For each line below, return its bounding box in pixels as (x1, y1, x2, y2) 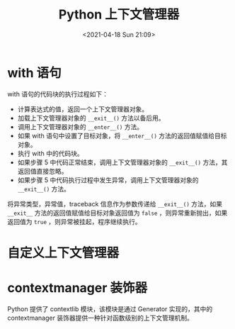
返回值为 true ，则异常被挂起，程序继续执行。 (7, 217, 142, 225)
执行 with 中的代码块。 (17, 149, 84, 157)
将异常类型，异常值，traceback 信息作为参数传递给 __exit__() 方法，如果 (7, 199, 223, 208)
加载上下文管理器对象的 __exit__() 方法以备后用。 (17, 113, 165, 122)
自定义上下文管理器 (7, 245, 120, 261)
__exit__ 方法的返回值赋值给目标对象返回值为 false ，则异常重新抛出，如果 (7, 208, 228, 217)
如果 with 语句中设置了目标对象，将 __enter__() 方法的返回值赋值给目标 (17, 131, 228, 140)
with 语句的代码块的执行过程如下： (7, 89, 108, 98)
